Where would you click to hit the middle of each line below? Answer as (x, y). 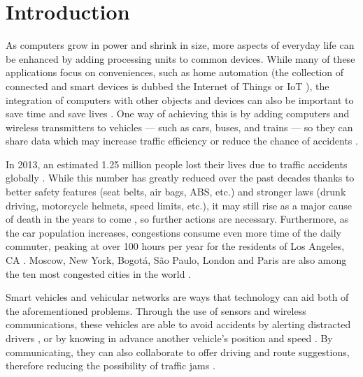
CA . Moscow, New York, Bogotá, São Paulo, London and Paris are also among (176, 260)
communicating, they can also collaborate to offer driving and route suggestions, (178, 352)
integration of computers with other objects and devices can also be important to (180, 99)
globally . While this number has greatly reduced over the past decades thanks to (180, 178)
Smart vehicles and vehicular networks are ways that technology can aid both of (177, 297)
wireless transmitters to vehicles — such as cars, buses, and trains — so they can (179, 127)
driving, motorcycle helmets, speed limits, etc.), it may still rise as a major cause (179, 205)
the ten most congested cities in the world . (99, 273)
